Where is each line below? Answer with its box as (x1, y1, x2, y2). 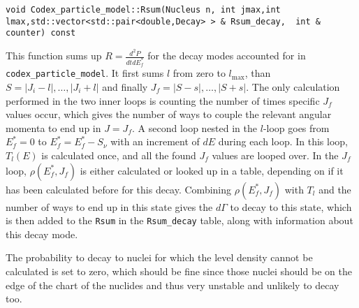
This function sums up (6, 48, 102, 63)
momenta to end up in (6, 120, 101, 135)
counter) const (6, 28, 76, 38)
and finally (102, 79, 148, 94)
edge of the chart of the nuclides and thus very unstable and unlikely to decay (6, 277, 339, 292)
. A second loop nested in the (131, 120, 258, 135)
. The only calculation (246, 79, 340, 94)
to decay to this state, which (230, 199, 352, 214)
